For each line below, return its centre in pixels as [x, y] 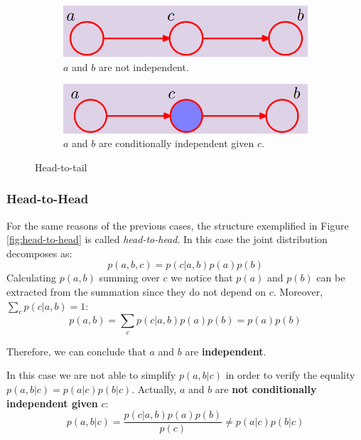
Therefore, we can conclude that [76, 351]
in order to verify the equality [290, 375]
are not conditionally [266, 389]
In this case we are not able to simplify [91, 375]
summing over [129, 278]
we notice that [202, 278]
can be [331, 278]
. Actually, [154, 389]
